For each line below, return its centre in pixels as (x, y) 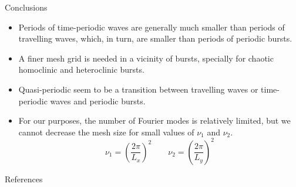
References (24, 178)
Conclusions (26, 7)
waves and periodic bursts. (98, 101)
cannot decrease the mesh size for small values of (106, 132)
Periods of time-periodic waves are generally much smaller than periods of (152, 27)
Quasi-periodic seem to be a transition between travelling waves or (138, 89)
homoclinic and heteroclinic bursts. (81, 69)
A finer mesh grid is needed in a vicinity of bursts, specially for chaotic (146, 58)
